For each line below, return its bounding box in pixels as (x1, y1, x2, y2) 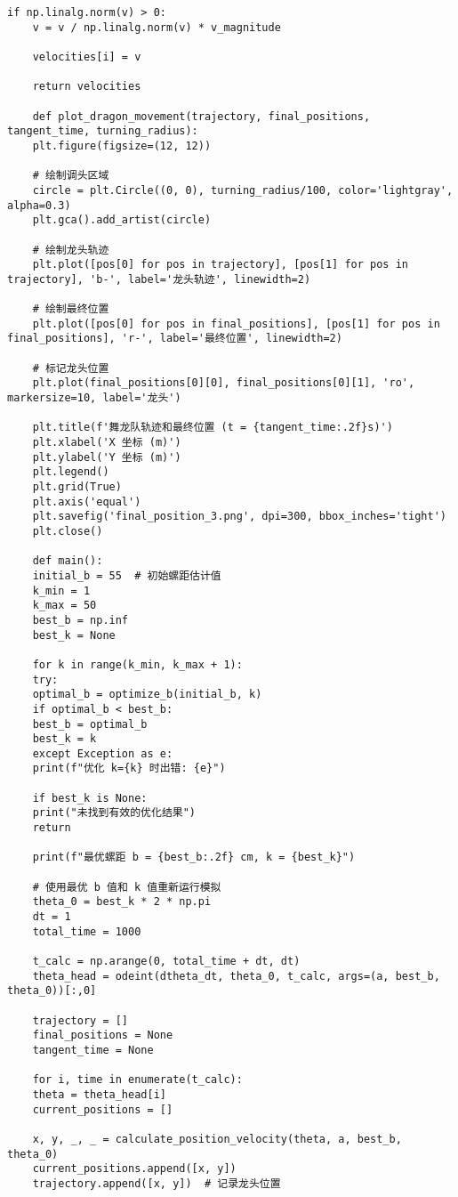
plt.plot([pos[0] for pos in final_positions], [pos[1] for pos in (32, 317, 440, 330)
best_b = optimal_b (32, 717, 148, 731)
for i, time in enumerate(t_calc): (32, 1073, 243, 1087)
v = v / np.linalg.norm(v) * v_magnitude (32, 20, 281, 34)
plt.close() (32, 524, 103, 538)
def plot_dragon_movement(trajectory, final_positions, (32, 109, 371, 123)
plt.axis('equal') (32, 495, 141, 508)
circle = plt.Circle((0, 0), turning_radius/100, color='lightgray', (32, 183, 454, 197)
